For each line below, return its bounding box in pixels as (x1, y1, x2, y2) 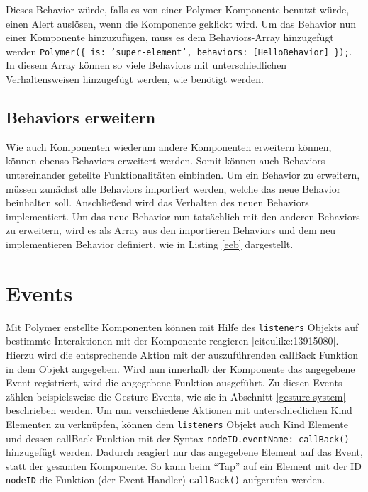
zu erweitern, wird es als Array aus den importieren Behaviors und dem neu (6, 223, 336, 237)
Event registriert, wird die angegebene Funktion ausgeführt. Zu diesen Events (6, 375, 342, 390)
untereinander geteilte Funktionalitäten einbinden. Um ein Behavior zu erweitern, (6, 167, 360, 182)
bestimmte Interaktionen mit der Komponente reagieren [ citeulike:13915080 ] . (6, 333, 339, 348)
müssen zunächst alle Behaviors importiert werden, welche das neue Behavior (6, 181, 341, 196)
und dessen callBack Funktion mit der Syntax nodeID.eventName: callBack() (6, 430, 350, 445)
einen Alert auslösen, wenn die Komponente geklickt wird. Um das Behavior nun (6, 16, 357, 30)
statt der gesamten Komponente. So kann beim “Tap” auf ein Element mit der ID (6, 458, 362, 473)
